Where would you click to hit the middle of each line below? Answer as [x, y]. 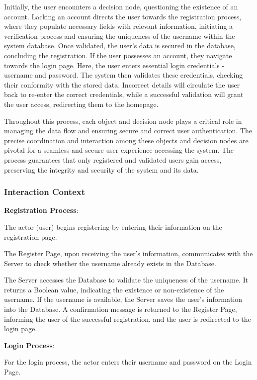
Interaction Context [45, 192]
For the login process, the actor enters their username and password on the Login [128, 362]
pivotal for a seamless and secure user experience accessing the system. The [119, 150]
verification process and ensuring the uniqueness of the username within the [120, 36]
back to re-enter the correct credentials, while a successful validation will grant [124, 94]
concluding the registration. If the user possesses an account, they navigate [118, 55]
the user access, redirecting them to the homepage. [81, 104]
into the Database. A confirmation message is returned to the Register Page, [121, 309]
